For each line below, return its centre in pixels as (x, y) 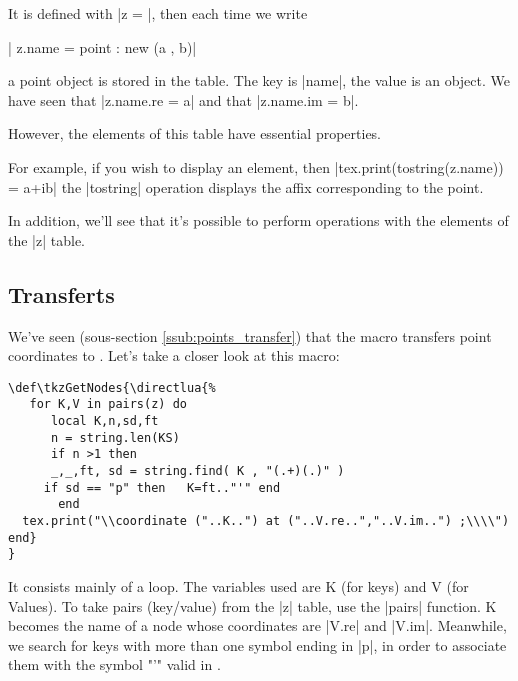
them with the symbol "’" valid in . (114, 664)
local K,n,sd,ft (104, 421)
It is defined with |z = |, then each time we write (158, 13)
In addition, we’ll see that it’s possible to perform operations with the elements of (258, 220)
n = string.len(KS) (115, 437)
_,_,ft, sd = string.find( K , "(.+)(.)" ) (197, 471)
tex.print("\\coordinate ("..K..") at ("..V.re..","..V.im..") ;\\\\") (266, 520)
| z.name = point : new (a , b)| (102, 46)
